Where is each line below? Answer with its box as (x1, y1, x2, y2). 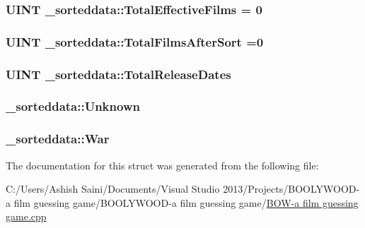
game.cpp (6, 209, 47, 224)
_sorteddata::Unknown (6, 97, 140, 115)
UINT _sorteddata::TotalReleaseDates (6, 65, 231, 83)
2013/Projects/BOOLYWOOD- (223, 181, 360, 196)
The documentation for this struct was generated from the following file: (6, 157, 319, 172)
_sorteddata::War (6, 130, 110, 148)
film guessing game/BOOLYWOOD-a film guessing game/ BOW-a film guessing (13, 195, 359, 210)
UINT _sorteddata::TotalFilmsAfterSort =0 (6, 32, 264, 50)
